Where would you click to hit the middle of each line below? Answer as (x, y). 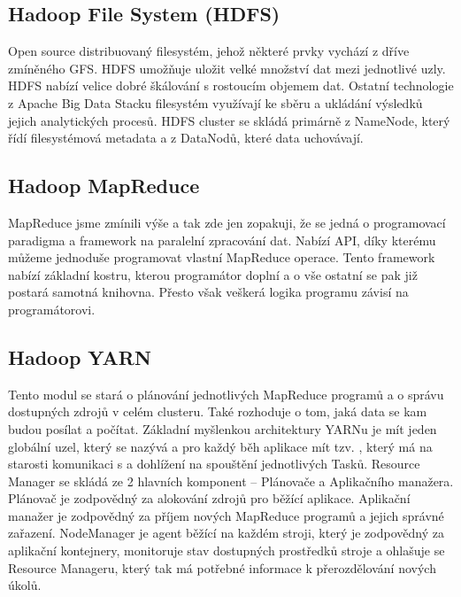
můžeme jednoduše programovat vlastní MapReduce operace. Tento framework (222, 257)
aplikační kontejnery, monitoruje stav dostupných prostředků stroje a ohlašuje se (227, 550)
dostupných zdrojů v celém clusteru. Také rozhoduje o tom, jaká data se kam (218, 411)
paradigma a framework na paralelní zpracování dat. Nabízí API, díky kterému (222, 240)
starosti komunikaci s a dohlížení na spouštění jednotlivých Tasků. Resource (214, 464)
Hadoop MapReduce (104, 186)
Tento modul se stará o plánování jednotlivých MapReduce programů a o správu (226, 394)
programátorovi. (52, 309)
